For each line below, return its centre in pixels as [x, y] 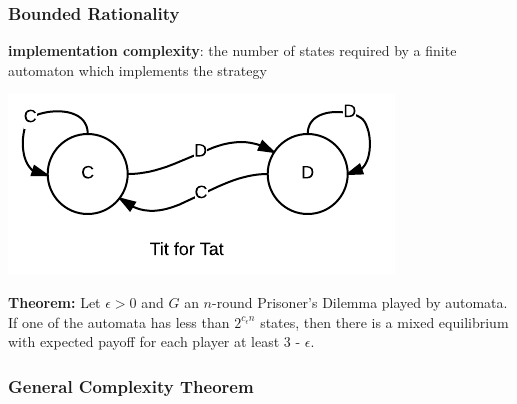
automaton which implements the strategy [137, 69]
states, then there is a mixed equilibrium [384, 321]
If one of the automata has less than [119, 321]
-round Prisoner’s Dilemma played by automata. [360, 302]
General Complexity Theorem [131, 385]
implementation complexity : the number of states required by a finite [232, 50]
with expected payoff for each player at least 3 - [154, 341]
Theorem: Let [54, 302]
